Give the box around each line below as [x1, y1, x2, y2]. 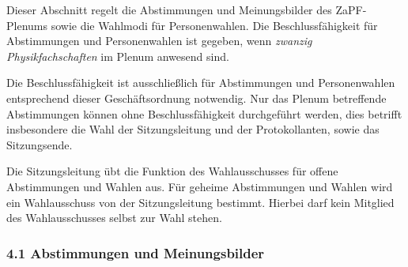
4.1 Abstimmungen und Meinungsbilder [6, 243, 265, 262]
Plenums [6, 17, 47, 33]
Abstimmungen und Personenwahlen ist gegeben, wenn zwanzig [6, 32, 312, 49]
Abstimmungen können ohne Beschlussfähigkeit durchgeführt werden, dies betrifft [6, 105, 402, 122]
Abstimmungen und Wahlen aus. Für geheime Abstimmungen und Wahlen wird [6, 178, 393, 194]
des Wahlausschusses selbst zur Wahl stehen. [6, 209, 222, 226]
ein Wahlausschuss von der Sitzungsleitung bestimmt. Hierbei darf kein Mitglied [6, 194, 395, 210]
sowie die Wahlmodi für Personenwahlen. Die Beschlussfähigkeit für [51, 17, 378, 33]
